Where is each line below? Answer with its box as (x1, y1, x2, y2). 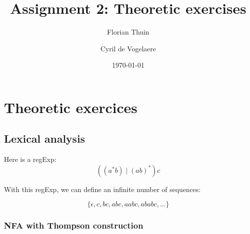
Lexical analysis (4, 131, 85, 146)
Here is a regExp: (4, 154, 57, 164)
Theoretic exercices (4, 97, 138, 117)
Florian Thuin (107, 27, 149, 37)
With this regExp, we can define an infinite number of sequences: (4, 184, 201, 194)
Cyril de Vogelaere (100, 43, 156, 53)
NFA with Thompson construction (4, 219, 143, 232)
